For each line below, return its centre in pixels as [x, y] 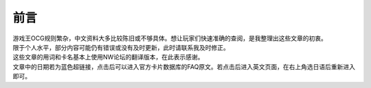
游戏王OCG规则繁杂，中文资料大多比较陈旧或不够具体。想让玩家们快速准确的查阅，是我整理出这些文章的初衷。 [170, 38]
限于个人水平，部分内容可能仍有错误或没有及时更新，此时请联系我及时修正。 [121, 47]
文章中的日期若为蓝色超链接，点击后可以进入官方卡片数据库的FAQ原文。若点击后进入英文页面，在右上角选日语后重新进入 [184, 67]
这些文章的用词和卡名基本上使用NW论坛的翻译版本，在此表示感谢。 [108, 57]
